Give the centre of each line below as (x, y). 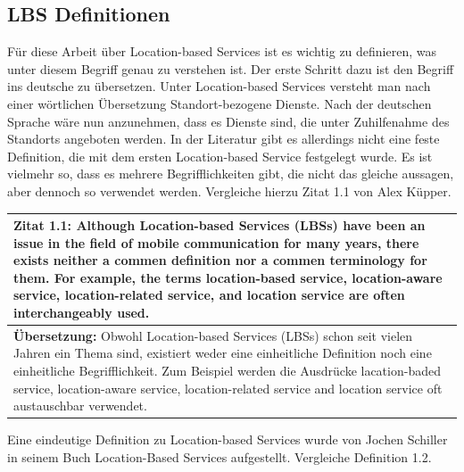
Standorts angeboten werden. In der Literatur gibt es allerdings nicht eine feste (224, 139)
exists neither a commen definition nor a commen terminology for (220, 260)
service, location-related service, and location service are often (209, 295)
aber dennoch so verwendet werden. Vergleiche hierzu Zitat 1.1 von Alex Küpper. (229, 190)
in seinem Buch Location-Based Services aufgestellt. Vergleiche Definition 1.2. (220, 456)
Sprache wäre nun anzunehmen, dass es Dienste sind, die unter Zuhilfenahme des (228, 121)
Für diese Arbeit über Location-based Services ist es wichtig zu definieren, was (222, 51)
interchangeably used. (82, 313)
